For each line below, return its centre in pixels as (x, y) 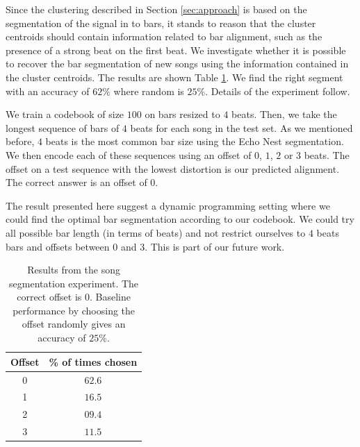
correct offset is (49, 297)
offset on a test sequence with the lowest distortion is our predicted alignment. (173, 168)
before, (20, 141)
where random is (149, 91)
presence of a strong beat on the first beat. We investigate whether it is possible (176, 50)
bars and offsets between (58, 246)
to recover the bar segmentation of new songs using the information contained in (177, 64)
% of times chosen (93, 361)
